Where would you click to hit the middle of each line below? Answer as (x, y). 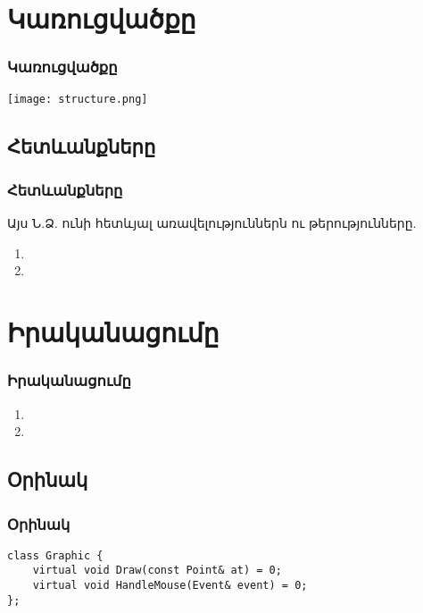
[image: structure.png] (78, 99)
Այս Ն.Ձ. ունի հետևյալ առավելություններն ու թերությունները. (212, 223)
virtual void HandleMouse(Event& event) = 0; (170, 586)
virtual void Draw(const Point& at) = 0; (157, 571)
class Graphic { (55, 555)
